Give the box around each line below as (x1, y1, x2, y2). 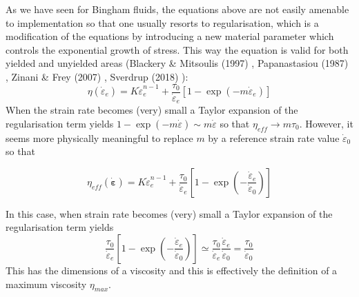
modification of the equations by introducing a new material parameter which (6, 29, 334, 43)
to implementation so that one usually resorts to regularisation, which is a (6, 15, 319, 30)
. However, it (299, 116, 353, 130)
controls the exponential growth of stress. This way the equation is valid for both (6, 42, 349, 57)
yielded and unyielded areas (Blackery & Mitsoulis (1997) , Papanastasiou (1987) (6, 56, 349, 70)
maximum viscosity (6, 276, 87, 291)
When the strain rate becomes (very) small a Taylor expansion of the (6, 103, 298, 117)
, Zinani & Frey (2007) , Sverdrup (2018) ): (6, 69, 188, 83)
